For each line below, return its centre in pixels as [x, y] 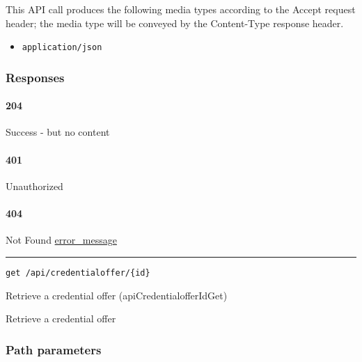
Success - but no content [58, 132]
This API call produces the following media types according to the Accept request [181, 9]
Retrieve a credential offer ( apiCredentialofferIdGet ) [117, 295]
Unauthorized [34, 186]
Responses [35, 77]
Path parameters [54, 349]
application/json [62, 48]
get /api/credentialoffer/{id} [78, 273]
